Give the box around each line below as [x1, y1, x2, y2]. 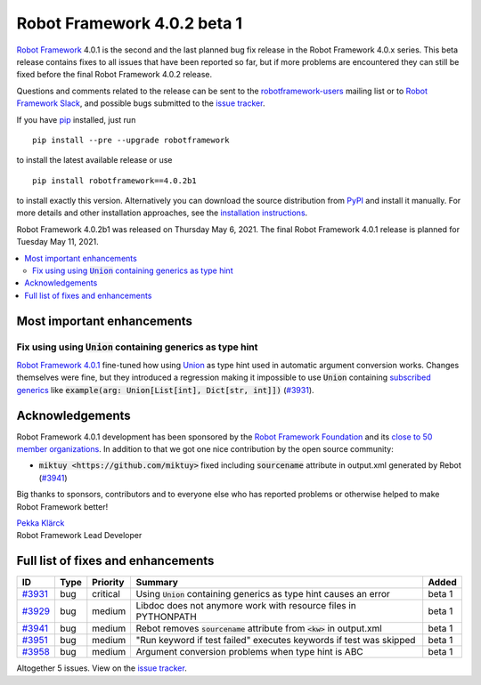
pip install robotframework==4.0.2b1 [32, 175, 198, 186]
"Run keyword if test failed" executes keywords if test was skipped [135, 634, 416, 647]
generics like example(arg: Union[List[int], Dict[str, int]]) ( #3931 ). [16, 384, 315, 395]
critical [92, 588, 120, 600]
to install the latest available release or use [16, 155, 173, 165]
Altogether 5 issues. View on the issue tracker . [16, 663, 187, 673]
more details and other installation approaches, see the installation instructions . [16, 207, 308, 218]
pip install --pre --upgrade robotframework [32, 134, 231, 145]
